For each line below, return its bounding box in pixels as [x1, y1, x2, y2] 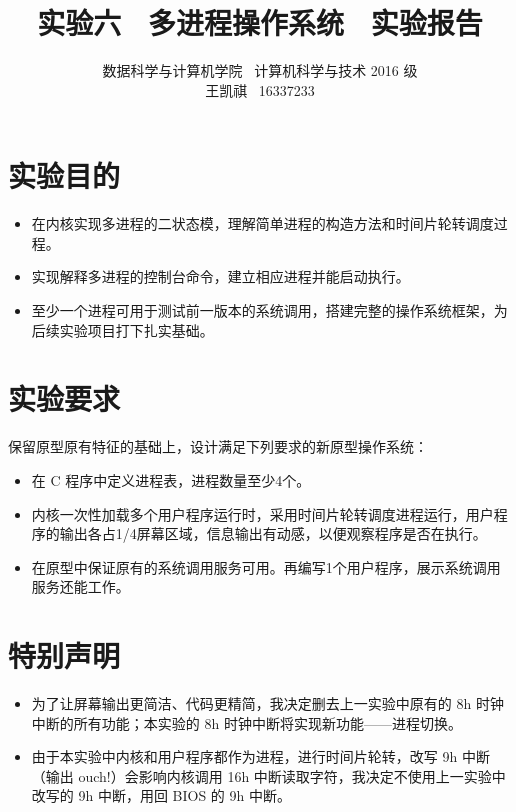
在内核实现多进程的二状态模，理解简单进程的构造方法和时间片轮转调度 [31, 213, 494, 234]
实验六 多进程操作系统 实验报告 [37, 2, 483, 43]
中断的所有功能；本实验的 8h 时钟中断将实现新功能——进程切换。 [31, 712, 462, 733]
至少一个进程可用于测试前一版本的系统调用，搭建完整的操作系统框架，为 [31, 300, 508, 321]
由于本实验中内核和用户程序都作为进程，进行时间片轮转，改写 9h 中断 [31, 746, 490, 767]
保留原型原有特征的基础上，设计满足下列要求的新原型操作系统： [8, 436, 428, 457]
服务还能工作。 [31, 576, 130, 597]
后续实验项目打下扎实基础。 [31, 319, 214, 340]
